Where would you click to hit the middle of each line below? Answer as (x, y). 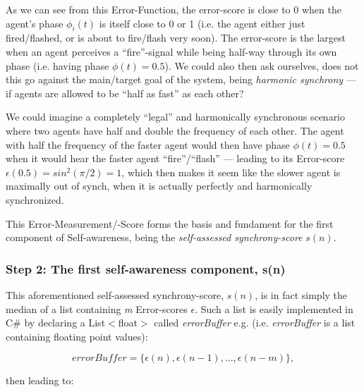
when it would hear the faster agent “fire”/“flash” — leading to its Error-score (175, 158)
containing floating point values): (77, 336)
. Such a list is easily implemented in (274, 308)
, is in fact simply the (301, 294)
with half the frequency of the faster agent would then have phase (148, 144)
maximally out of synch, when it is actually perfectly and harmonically (159, 186)
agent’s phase (35, 23)
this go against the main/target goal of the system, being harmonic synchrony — (181, 79)
